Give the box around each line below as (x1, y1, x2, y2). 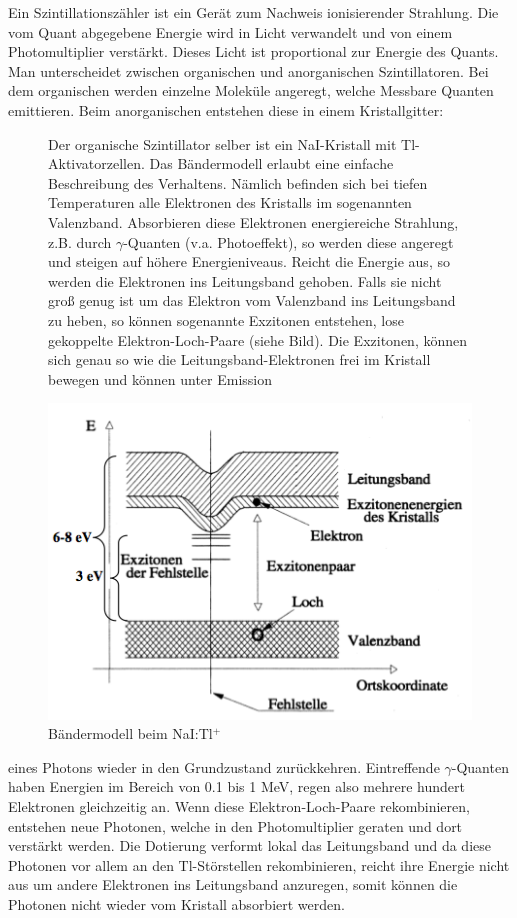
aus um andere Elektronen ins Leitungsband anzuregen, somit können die (8, 874, 458, 895)
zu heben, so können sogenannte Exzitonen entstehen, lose (48, 309, 404, 330)
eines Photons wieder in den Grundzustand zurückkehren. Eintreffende (8, 756, 440, 777)
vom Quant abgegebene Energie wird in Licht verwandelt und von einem (8, 21, 453, 42)
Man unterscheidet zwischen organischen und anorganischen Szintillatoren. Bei (8, 60, 489, 81)
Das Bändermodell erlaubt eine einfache (149, 153, 394, 174)
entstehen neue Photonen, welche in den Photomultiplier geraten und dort (8, 815, 463, 836)
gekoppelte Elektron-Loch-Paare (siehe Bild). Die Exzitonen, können (48, 329, 468, 350)
